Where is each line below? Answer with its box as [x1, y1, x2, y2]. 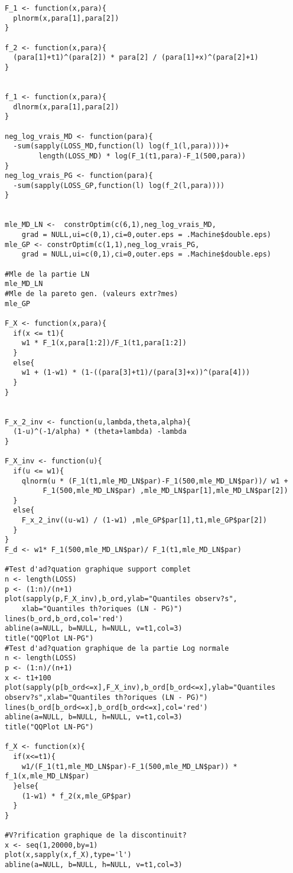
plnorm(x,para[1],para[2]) [13, 14, 119, 22]
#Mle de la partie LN [5, 270, 90, 278]
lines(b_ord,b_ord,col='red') [5, 614, 123, 623]
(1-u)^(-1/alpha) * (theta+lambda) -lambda [13, 427, 187, 436]
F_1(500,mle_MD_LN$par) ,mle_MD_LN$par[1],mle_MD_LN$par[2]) [43, 486, 288, 495]
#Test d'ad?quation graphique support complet [5, 565, 191, 574]
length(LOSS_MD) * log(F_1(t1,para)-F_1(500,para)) [38, 151, 246, 160]
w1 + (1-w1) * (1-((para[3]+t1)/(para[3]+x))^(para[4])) [21, 368, 250, 377]
